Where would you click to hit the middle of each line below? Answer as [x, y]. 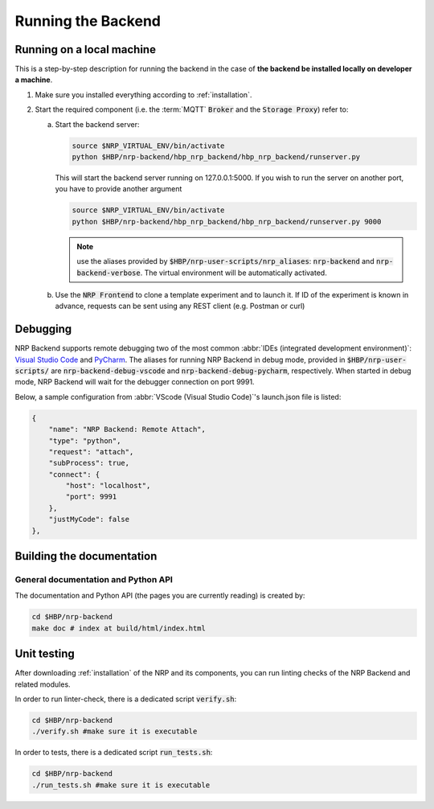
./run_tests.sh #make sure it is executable [121, 785]
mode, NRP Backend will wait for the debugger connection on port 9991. [135, 382]
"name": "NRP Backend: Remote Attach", [127, 429]
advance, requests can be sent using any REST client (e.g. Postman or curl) [180, 306]
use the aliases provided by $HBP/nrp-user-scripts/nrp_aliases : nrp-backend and [225, 261]
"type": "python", [85, 441]
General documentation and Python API [94, 580]
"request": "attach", [91, 452]
